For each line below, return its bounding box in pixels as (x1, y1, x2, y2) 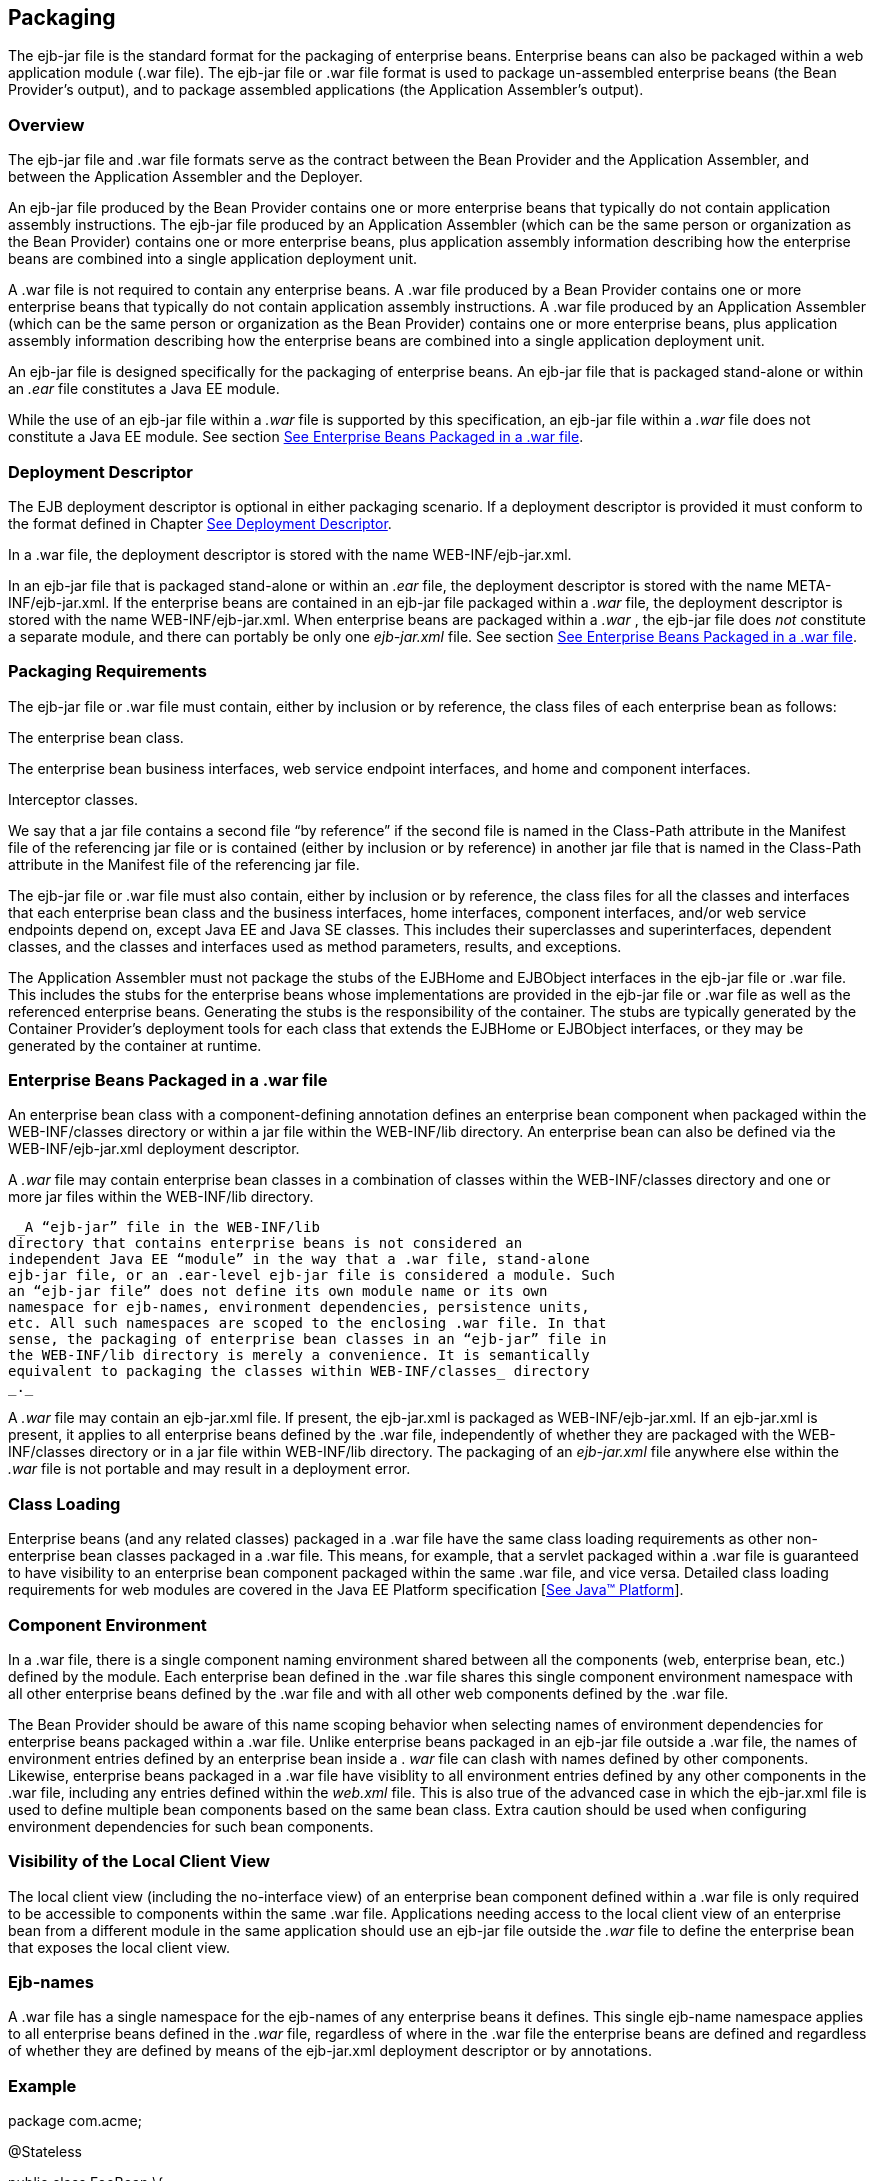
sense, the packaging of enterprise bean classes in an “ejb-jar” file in (8, 1331, 607, 1348)
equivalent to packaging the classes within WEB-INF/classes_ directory (8, 1363, 590, 1380)
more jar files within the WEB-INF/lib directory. (8, 1188, 314, 1206)
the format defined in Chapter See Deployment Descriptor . (8, 514, 392, 532)
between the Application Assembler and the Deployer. (8, 168, 363, 186)
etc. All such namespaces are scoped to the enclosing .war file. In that (8, 1315, 607, 1332)
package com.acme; (8, 2112, 142, 2130)
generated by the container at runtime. (8, 1036, 262, 1054)
